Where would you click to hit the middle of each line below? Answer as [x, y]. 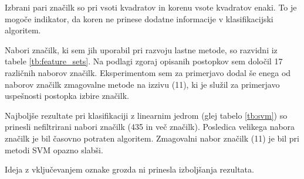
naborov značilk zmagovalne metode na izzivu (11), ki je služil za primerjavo [142, 84]
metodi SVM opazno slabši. [54, 149]
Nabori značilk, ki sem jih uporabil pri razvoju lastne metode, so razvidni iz [141, 49]
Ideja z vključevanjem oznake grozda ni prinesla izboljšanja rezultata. [129, 169]
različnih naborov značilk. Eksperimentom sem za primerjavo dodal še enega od [148, 72]
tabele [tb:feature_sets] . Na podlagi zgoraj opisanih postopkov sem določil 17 [144, 61]
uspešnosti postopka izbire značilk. [67, 96]
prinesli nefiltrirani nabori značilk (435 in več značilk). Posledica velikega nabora [150, 127]
